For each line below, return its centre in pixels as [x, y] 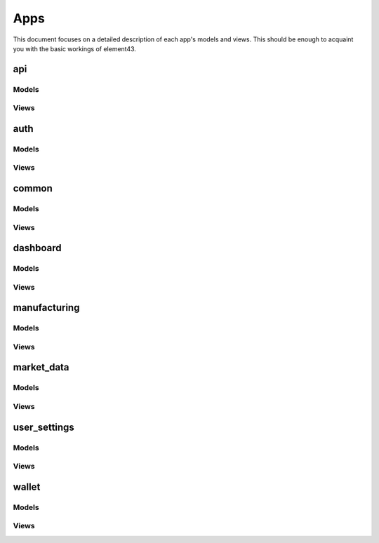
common [33, 188]
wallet [27, 487]
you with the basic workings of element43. [75, 48]
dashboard [38, 248]
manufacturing [46, 308]
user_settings [44, 427]
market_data [41, 367]
